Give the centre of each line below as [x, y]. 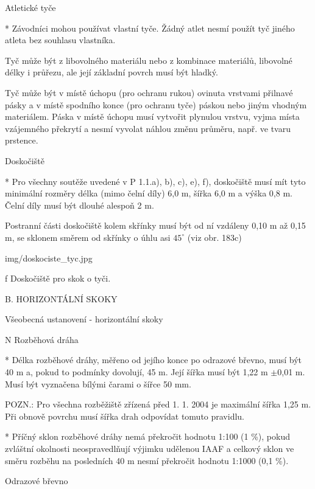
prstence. [22, 140]
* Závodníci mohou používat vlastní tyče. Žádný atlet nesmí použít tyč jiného [150, 28]
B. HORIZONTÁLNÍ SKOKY [61, 298]
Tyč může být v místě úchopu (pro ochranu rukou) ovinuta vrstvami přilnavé [149, 92]
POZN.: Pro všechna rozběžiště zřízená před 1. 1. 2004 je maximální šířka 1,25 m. [158, 404]
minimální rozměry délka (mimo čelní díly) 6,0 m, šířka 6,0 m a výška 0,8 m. [149, 193]
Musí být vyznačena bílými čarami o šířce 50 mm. [98, 383]
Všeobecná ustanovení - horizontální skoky [84, 319]
